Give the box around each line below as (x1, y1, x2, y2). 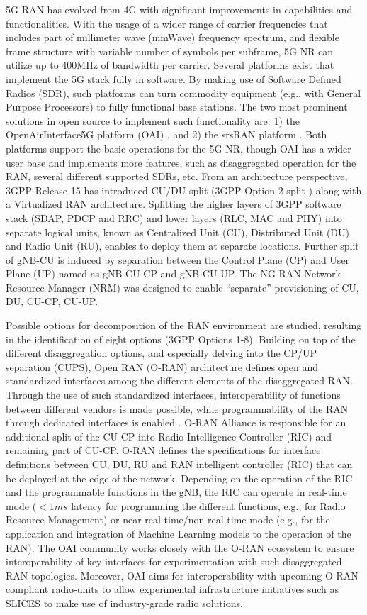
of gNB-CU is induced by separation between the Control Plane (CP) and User (6, 252, 350, 267)
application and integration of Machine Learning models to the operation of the (6, 526, 351, 541)
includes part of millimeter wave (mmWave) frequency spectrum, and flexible (6, 30, 339, 45)
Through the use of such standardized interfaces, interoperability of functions (6, 387, 341, 402)
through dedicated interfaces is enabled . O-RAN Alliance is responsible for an (6, 415, 346, 430)
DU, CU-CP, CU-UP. (6, 294, 98, 309)
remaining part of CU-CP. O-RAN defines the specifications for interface (6, 443, 321, 458)
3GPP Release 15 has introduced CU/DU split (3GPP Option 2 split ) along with (6, 182, 362, 197)
